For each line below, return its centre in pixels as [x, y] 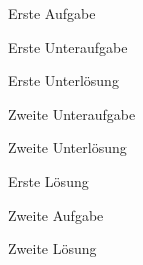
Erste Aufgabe [52, 13]
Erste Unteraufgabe [68, 46]
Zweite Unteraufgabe [72, 113]
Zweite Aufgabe [56, 214]
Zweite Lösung [52, 248]
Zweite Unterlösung [67, 147]
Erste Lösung [48, 180]
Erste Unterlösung [63, 80]
